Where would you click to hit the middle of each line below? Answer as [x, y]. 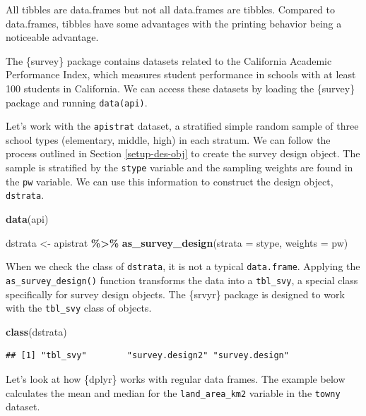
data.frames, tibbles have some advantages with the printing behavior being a [174, 23]
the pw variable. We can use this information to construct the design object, [170, 181]
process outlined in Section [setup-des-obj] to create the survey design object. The [183, 153]
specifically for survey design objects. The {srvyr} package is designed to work [175, 294]
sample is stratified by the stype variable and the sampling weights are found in [179, 167]
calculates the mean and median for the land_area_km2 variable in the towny [173, 392]
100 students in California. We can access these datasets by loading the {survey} [181, 88]
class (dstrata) [36, 331]
